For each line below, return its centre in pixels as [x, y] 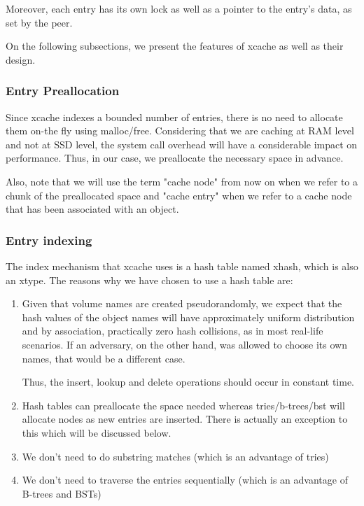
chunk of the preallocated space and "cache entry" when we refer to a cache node [179, 195]
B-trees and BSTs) [62, 493]
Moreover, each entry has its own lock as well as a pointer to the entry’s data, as [179, 8]
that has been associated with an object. [92, 209]
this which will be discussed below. [97, 432]
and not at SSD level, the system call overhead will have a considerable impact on [182, 144]
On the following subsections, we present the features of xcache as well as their [175, 46]
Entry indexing [49, 240]
